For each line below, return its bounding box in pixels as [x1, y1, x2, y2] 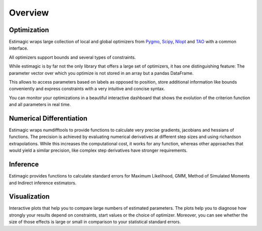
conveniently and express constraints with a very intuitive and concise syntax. [9, 86, 165, 92]
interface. [9, 45, 29, 51]
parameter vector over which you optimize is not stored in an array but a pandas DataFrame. [9, 70, 194, 76]
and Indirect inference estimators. [9, 180, 77, 186]
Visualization [9, 193, 50, 201]
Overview [9, 7, 49, 18]
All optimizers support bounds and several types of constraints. [9, 54, 136, 60]
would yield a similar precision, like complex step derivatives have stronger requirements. [9, 147, 188, 153]
